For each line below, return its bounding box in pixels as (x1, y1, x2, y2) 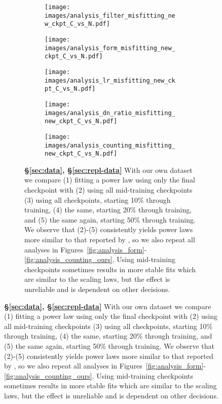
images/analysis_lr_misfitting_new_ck (45, 77, 175, 84)
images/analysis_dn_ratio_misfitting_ (45, 109, 175, 117)
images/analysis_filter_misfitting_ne (45, 12, 175, 19)
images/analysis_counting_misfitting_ (45, 141, 175, 149)
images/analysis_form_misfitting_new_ (45, 44, 175, 52)
